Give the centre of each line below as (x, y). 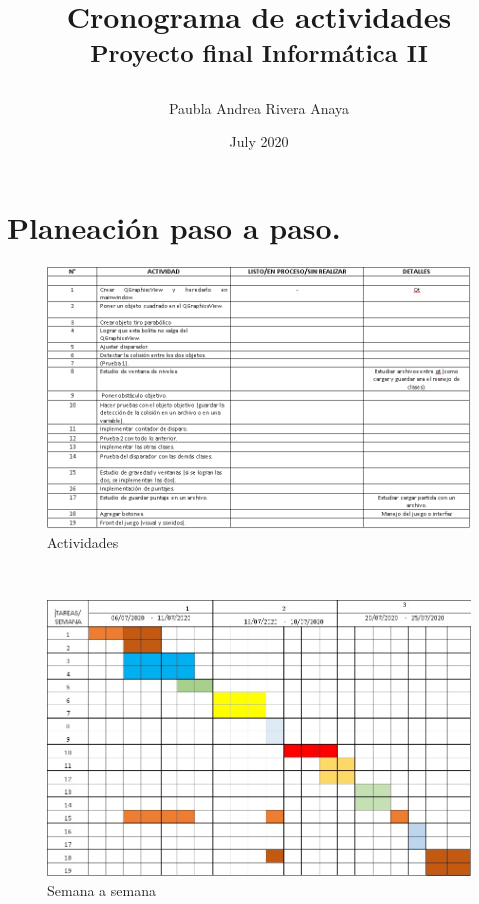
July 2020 (259, 141)
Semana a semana (101, 889)
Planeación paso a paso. (174, 226)
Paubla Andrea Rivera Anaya (259, 107)
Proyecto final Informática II (259, 52)
